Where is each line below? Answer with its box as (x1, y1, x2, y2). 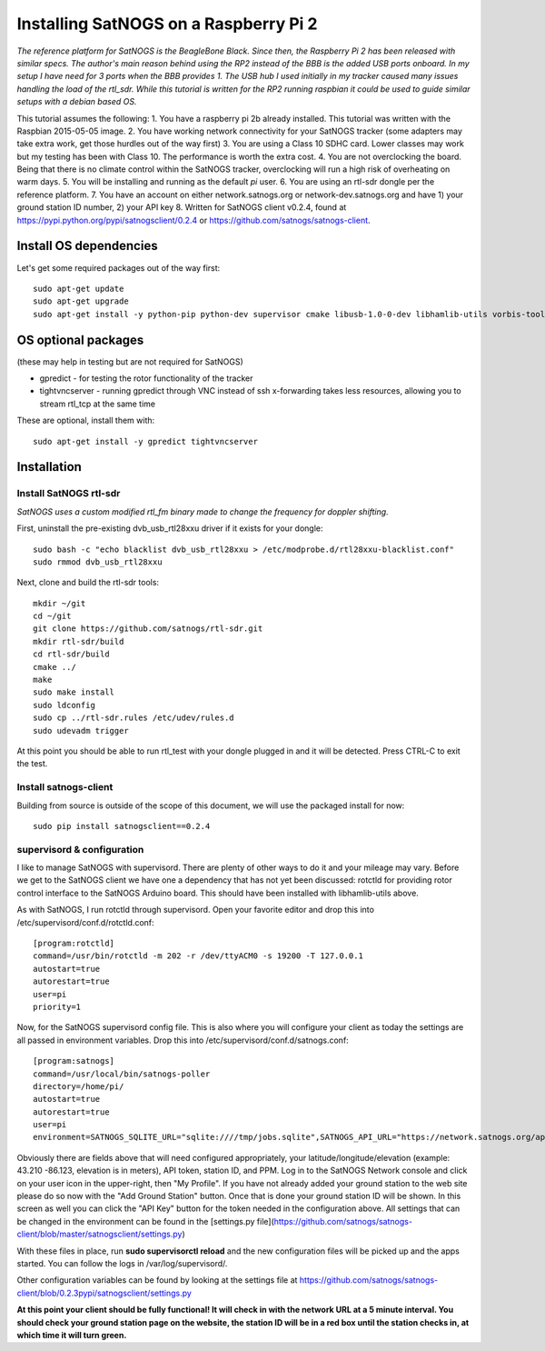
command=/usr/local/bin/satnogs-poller (33, 1068, 211, 1079)
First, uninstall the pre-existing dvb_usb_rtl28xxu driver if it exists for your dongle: (16, 523, 323, 534)
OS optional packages (16, 332, 144, 347)
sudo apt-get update (33, 283, 124, 294)
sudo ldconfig (33, 700, 95, 710)
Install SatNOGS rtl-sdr (16, 487, 121, 500)
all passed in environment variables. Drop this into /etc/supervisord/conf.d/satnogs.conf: (16, 1035, 349, 1046)
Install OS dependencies (16, 238, 158, 254)
